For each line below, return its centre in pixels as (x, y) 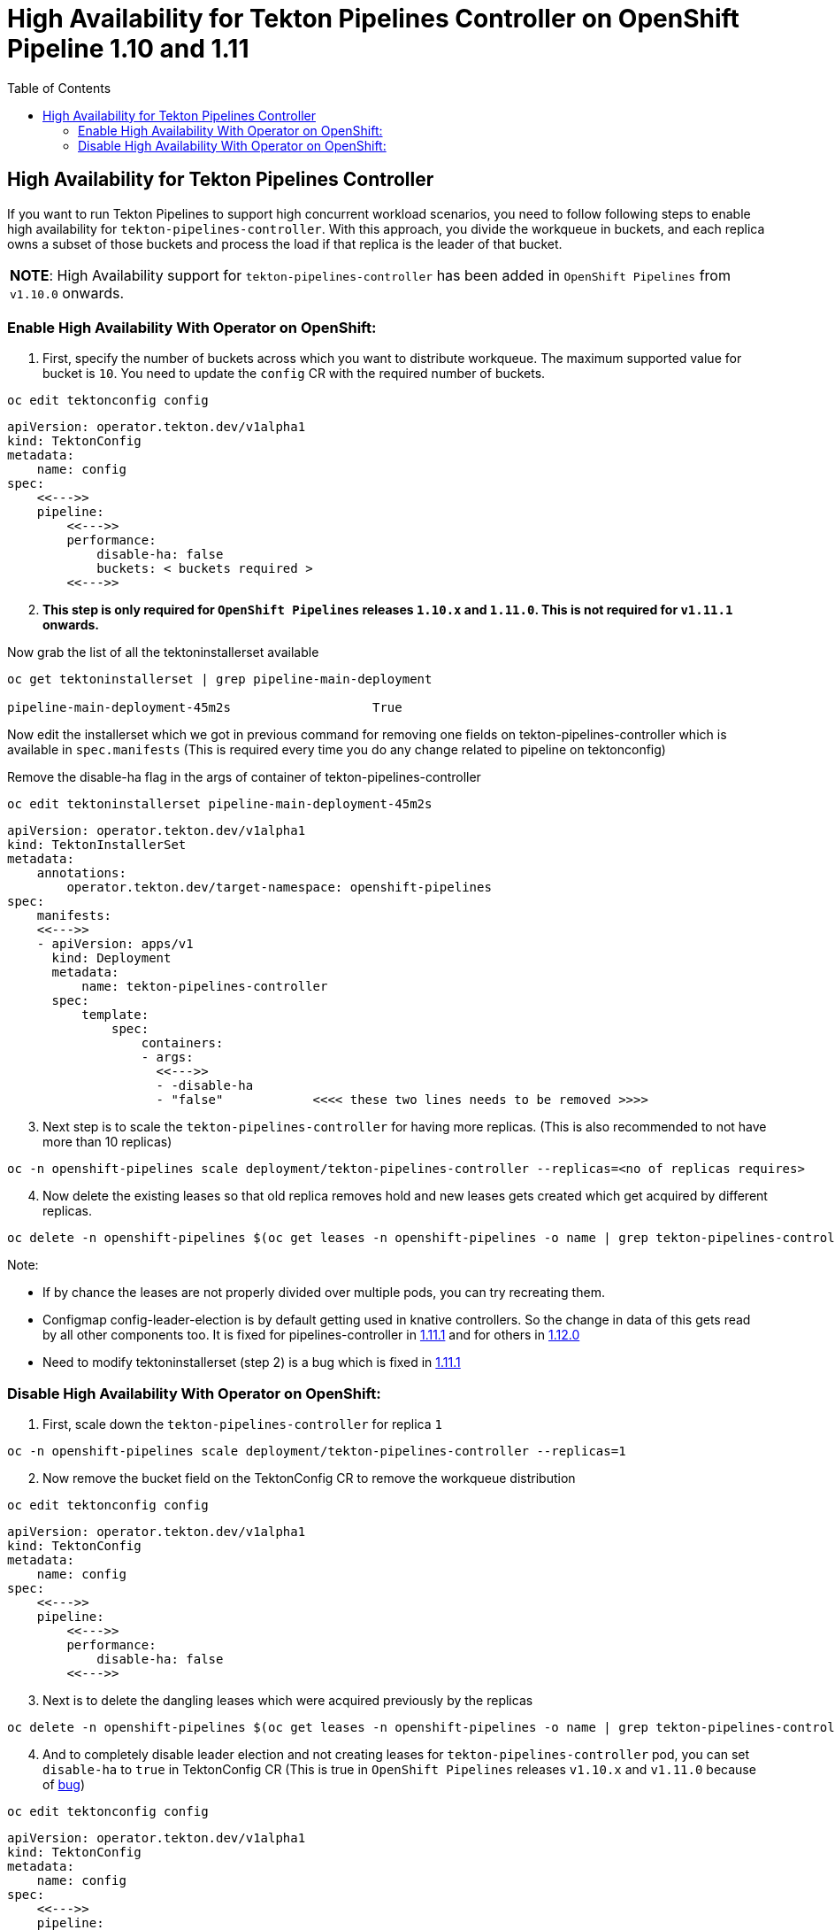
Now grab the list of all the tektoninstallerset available (163, 652)
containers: (182, 1043)
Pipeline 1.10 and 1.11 (128, 49)
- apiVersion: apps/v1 (115, 944)
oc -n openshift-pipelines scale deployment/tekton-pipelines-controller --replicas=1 (317, 1451)
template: (115, 1015)
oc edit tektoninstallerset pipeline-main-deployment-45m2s (220, 804)
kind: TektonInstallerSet (97, 845)
